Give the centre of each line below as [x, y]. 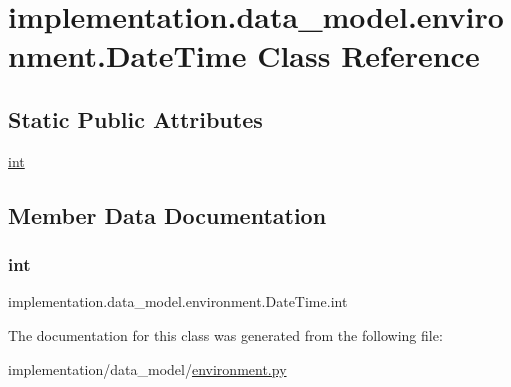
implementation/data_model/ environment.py [147, 368]
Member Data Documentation [167, 214]
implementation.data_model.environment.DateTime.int [178, 301]
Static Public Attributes [135, 118]
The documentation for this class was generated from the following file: [225, 334]
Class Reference [368, 55]
